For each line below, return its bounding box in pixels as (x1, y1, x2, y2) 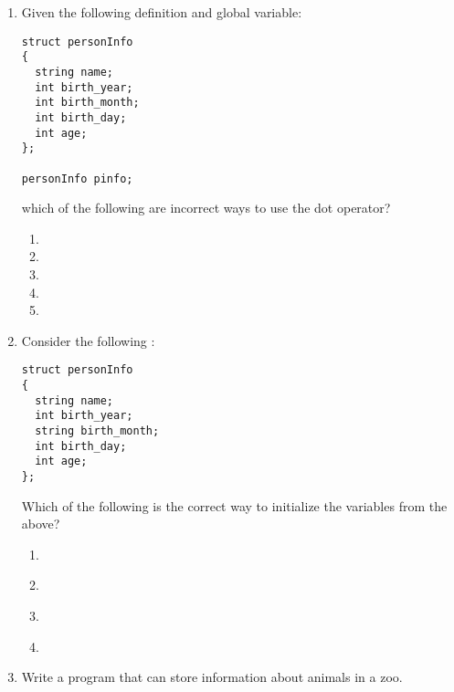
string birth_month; (35, 424, 160, 437)
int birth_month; (35, 96, 140, 110)
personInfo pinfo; (21, 172, 133, 185)
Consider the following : (21, 330, 155, 350)
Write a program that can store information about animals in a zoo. (21, 667, 403, 687)
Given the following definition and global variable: (21, 3, 302, 21)
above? (21, 514, 60, 533)
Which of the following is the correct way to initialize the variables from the (21, 496, 448, 515)
